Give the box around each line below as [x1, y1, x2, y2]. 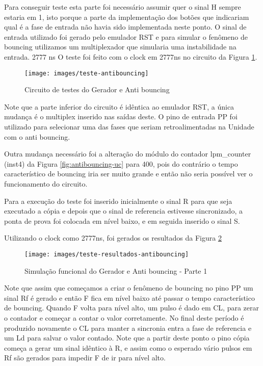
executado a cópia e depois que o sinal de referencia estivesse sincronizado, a [4, 205, 243, 216]
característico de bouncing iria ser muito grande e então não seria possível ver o [4, 168, 253, 179]
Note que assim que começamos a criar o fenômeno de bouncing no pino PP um [4, 282, 253, 293]
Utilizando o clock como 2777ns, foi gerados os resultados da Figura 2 [4, 232, 222, 243]
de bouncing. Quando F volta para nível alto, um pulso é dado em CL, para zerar [4, 302, 259, 313]
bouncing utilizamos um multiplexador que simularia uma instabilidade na [4, 41, 236, 52]
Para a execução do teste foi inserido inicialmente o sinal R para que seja [4, 195, 232, 206]
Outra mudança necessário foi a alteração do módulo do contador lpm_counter [4, 148, 251, 159]
